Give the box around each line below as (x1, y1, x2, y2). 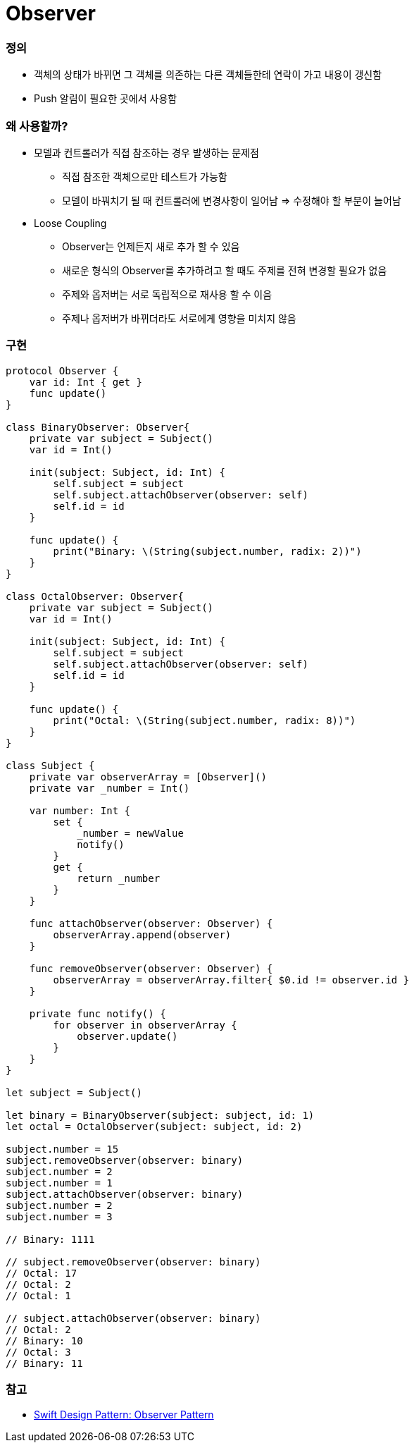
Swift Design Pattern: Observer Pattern (34, 1409, 214, 1421)
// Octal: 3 (6, 1346, 71, 1358)
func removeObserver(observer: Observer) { (29, 962, 273, 974)
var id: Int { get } (29, 376, 142, 388)
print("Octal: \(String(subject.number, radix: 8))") (53, 714, 356, 726)
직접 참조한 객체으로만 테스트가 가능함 (62, 170, 227, 183)
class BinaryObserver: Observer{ (6, 421, 190, 433)
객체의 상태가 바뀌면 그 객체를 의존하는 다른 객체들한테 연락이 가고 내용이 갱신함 (34, 68, 382, 81)
